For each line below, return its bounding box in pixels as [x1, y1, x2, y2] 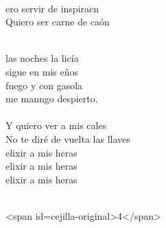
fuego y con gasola [5, 78, 83, 92]
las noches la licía [5, 51, 79, 65]
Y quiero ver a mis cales [5, 118, 107, 133]
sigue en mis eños [5, 64, 78, 78]
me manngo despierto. [5, 91, 98, 106]
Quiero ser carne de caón [5, 14, 110, 29]
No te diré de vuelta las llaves [5, 131, 130, 146]
